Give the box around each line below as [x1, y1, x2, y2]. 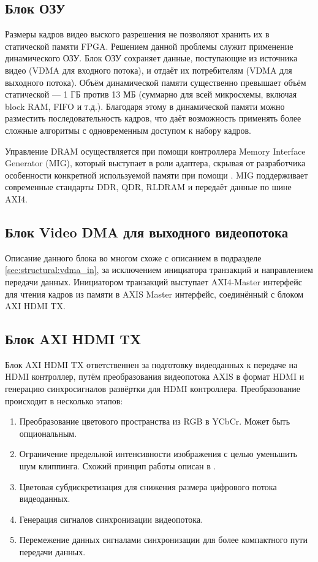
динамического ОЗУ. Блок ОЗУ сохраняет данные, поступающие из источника [5, 52, 298, 64]
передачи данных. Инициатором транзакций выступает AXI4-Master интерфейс [5, 275, 302, 288]
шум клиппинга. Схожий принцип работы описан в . [19, 460, 216, 472]
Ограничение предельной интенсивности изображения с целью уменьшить [19, 447, 297, 460]
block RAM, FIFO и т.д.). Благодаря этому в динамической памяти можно [5, 99, 285, 112]
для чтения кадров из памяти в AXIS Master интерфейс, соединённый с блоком [5, 287, 304, 300]
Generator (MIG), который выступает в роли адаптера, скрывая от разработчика [5, 156, 306, 169]
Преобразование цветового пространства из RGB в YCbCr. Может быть [19, 415, 290, 428]
